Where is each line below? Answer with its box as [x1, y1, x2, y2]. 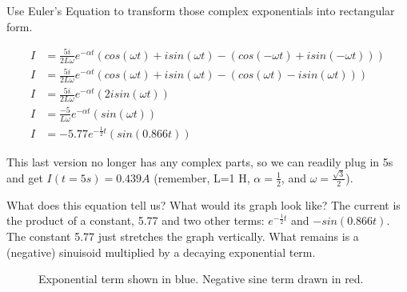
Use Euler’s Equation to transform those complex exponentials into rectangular [6, 2, 395, 18]
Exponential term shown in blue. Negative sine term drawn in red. [38, 270, 364, 287]
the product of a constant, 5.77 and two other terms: [6, 212, 265, 229]
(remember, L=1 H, [154, 169, 250, 186]
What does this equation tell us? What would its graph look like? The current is [6, 196, 401, 213]
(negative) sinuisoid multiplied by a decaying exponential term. [6, 243, 316, 260]
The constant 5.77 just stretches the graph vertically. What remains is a [6, 227, 359, 244]
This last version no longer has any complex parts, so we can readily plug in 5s [6, 153, 393, 170]
